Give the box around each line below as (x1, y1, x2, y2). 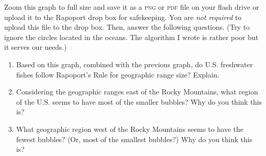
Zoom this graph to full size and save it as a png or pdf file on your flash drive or (4, 2, 259, 12)
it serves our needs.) (4, 42, 67, 52)
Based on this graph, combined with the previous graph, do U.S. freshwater (16, 59, 253, 69)
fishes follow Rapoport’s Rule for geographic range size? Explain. (16, 69, 219, 80)
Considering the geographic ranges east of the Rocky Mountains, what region (16, 86, 258, 97)
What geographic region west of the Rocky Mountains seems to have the (16, 123, 243, 134)
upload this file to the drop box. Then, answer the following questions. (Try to (4, 22, 250, 32)
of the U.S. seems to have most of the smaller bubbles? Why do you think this (16, 96, 262, 107)
